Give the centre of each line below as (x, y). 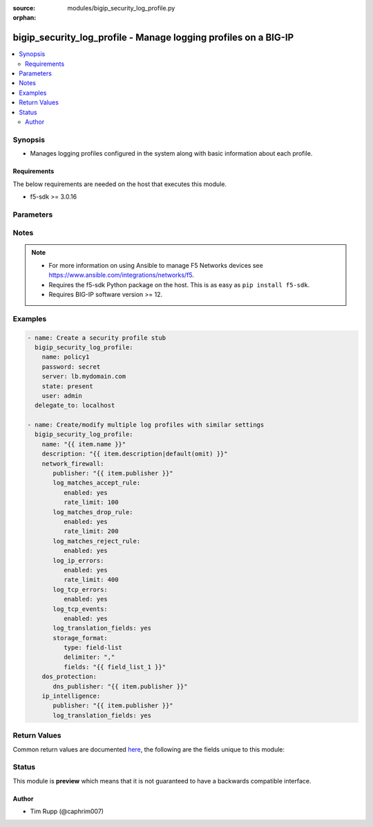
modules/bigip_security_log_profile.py (121, 8)
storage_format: (80, 638)
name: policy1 (66, 357)
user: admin (62, 396)
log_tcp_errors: (80, 589)
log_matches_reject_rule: (97, 541)
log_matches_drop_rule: (93, 512)
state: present (67, 386)
